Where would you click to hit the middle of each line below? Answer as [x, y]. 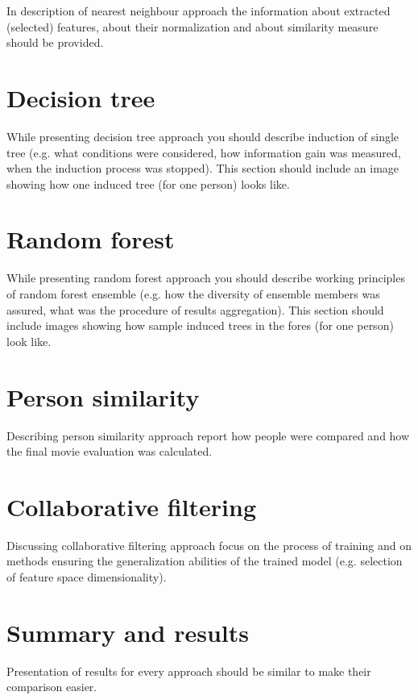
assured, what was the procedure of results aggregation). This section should [195, 309]
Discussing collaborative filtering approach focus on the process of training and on [209, 545]
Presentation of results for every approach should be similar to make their [189, 671]
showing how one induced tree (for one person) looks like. [148, 183]
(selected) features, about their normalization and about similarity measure [192, 26]
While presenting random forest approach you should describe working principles [206, 278]
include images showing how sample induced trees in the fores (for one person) [200, 325]
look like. [29, 341]
